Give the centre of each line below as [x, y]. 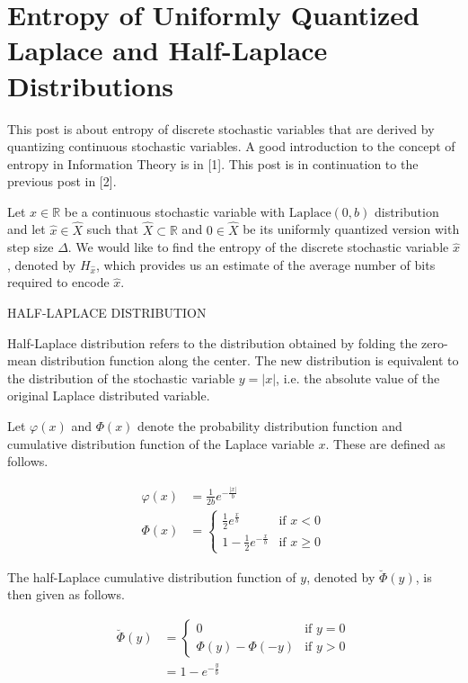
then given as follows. [66, 594]
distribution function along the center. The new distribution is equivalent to [250, 360]
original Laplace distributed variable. [109, 395]
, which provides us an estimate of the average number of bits [265, 264]
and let [26, 229]
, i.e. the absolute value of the [358, 377]
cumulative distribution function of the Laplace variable [161, 443]
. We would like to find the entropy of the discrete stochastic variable [258, 247]
